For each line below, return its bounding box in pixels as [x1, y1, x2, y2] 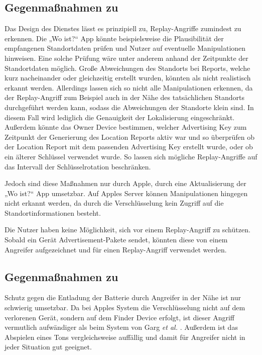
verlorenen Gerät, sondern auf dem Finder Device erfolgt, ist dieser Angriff [5, 312, 234, 322]
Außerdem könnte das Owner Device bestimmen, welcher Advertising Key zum [5, 122, 247, 132]
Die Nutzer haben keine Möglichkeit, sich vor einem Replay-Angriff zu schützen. [5, 224, 250, 235]
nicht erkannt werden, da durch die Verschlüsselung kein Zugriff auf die [5, 198, 224, 208]
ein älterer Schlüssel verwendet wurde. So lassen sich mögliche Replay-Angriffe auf [5, 151, 257, 161]
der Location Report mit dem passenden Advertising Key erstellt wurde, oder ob [5, 141, 253, 152]
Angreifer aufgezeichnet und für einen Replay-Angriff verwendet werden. [5, 244, 227, 254]
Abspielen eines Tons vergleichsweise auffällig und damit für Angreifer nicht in [5, 331, 245, 342]
